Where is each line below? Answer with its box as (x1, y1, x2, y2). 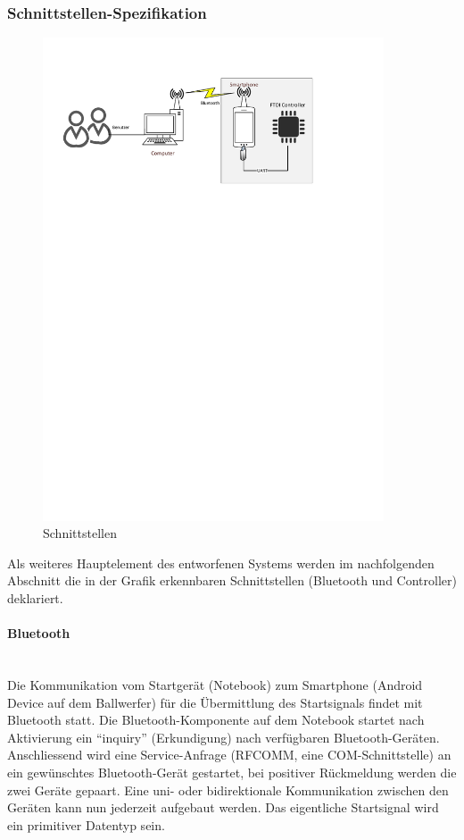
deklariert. (7, 589, 63, 608)
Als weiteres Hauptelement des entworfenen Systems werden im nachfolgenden (7, 553, 435, 572)
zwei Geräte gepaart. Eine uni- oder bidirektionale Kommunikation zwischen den (7, 780, 449, 799)
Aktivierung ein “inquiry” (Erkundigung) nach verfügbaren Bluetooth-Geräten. (7, 727, 440, 746)
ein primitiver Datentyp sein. (7, 815, 165, 834)
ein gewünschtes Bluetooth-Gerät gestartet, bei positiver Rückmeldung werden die (7, 763, 457, 781)
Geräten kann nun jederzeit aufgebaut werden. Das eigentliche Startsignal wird (7, 798, 439, 817)
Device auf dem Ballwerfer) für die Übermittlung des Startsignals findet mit (7, 693, 423, 711)
